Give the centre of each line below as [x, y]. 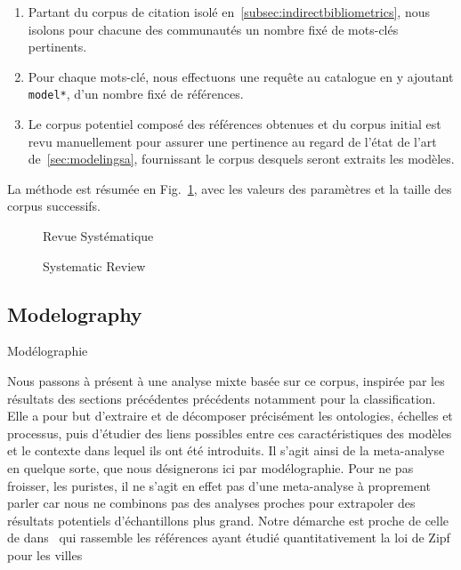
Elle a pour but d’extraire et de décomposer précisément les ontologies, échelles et [230, 416]
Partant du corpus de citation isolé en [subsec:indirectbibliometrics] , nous [229, 12]
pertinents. [57, 47]
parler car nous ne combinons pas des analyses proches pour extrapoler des [211, 503]
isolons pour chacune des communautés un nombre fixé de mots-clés [213, 29]
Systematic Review [94, 265]
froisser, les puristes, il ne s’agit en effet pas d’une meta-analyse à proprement [219, 485]
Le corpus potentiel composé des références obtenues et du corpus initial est [235, 124]
